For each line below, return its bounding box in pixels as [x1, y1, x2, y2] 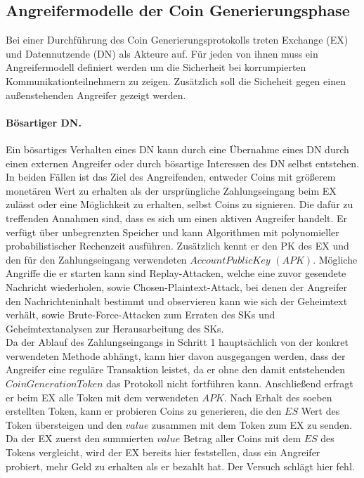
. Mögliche [313, 252, 358, 266]
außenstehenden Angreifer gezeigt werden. [6, 87, 186, 102]
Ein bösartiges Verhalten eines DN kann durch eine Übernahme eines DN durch [6, 141, 349, 156]
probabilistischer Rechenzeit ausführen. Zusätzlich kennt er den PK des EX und [6, 238, 349, 253]
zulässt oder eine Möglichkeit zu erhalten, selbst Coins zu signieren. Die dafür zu [6, 197, 353, 212]
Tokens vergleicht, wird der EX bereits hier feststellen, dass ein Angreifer [6, 445, 320, 460]
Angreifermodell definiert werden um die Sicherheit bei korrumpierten [6, 60, 306, 75]
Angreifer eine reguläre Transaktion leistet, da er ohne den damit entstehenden [6, 362, 346, 377]
